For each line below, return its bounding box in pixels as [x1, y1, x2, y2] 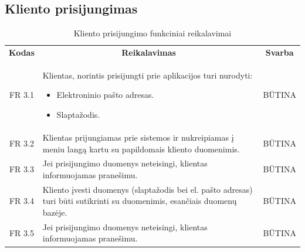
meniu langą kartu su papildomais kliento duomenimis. [42, 142, 240, 155]
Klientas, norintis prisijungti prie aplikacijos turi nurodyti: [42, 69, 253, 81]
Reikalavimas [121, 46, 176, 59]
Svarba [265, 46, 294, 59]
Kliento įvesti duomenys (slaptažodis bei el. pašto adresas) [42, 183, 253, 195]
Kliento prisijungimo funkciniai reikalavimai [73, 27, 232, 39]
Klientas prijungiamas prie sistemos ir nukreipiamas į [42, 131, 234, 143]
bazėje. [42, 206, 67, 218]
